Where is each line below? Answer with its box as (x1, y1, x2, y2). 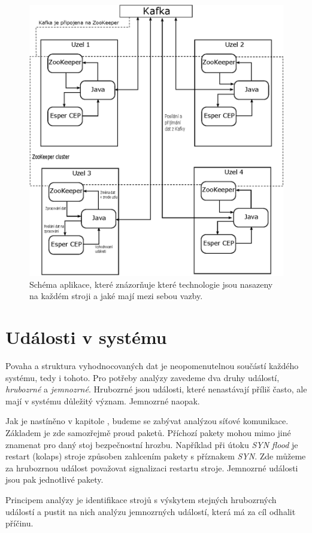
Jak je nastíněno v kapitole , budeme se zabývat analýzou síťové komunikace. (5, 415, 289, 427)
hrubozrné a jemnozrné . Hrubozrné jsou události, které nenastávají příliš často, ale (5, 383, 307, 395)
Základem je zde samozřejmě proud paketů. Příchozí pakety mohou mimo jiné (5, 427, 291, 439)
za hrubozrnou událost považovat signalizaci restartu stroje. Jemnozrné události (5, 461, 298, 474)
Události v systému (5, 325, 167, 349)
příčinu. (5, 517, 34, 529)
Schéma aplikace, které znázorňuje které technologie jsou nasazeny (29, 278, 273, 290)
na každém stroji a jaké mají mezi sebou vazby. (29, 290, 203, 302)
